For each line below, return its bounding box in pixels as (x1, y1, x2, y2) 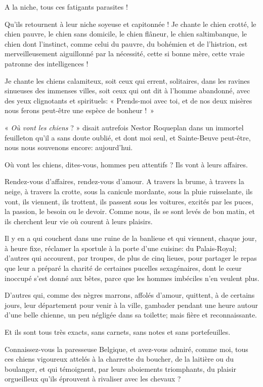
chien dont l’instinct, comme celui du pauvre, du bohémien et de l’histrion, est (5, 38, 248, 49)
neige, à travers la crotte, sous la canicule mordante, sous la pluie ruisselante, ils (5, 186, 253, 196)
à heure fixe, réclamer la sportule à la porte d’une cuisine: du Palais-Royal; (5, 242, 237, 253)
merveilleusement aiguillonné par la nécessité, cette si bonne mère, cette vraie (5, 48, 245, 59)
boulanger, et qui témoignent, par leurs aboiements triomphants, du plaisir (5, 363, 236, 374)
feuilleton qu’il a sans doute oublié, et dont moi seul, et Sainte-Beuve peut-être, (5, 132, 251, 143)
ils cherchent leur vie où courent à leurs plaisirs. (5, 216, 153, 226)
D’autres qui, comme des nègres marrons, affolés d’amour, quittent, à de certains (5, 290, 255, 300)
